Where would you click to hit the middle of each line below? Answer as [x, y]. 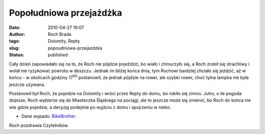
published [58, 55]
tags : [14, 41]
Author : [17, 34]
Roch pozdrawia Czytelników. [39, 125]
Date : [15, 27]
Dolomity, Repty [64, 41]
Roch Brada [60, 34]
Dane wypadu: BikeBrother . [49, 116]
